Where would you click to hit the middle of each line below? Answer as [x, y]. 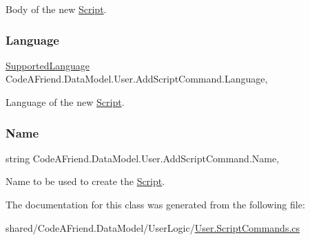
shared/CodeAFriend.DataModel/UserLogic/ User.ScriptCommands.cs [153, 227]
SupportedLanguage [48, 65]
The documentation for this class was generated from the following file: [155, 204]
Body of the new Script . [56, 9]
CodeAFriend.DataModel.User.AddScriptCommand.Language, [137, 79]
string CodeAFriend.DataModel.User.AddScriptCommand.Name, [143, 158]
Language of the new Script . [65, 102]
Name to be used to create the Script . [85, 181]
